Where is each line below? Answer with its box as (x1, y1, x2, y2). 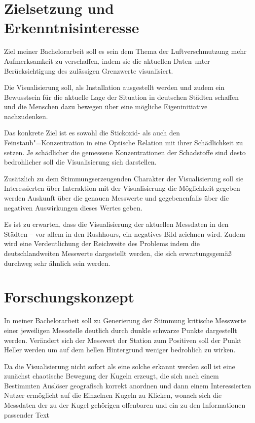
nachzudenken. (4, 111, 48, 121)
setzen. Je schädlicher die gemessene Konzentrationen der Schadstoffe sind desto (4, 147, 246, 157)
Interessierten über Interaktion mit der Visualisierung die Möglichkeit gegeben (4, 183, 240, 193)
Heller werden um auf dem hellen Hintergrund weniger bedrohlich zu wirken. (4, 344, 236, 355)
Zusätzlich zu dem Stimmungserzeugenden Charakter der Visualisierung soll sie (4, 173, 244, 183)
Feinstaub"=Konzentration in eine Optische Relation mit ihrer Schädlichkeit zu (4, 137, 243, 148)
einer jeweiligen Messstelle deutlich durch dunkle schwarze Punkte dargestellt (4, 325, 237, 335)
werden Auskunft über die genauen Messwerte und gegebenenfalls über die (4, 193, 229, 203)
